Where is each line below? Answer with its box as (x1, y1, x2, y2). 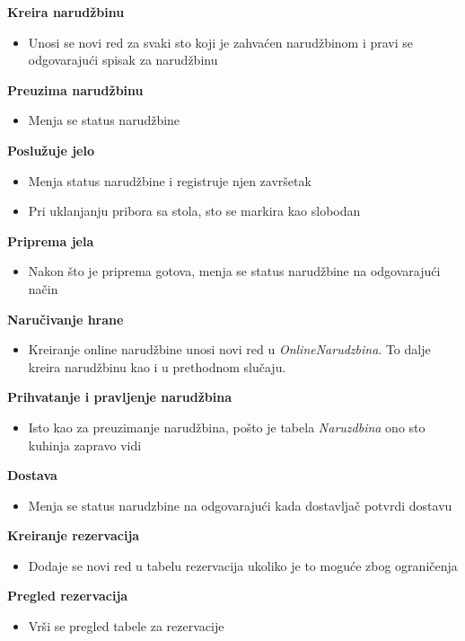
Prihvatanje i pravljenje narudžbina (7, 387, 232, 406)
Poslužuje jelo (7, 140, 94, 159)
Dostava (7, 466, 57, 485)
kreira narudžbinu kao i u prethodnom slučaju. (28, 357, 286, 376)
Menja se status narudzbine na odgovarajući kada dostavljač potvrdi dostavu (28, 495, 452, 514)
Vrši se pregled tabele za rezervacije (28, 617, 224, 636)
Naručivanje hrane (7, 309, 124, 328)
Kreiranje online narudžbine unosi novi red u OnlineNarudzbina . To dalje (28, 340, 431, 359)
